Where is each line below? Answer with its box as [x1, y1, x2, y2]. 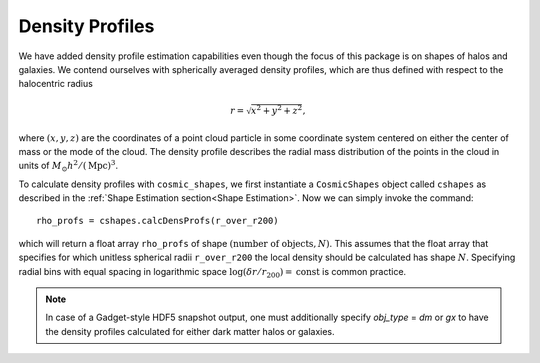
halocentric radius [18, 78, 94, 90]
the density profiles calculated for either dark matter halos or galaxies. [45, 325, 335, 337]
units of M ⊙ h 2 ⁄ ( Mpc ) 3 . [18, 158, 119, 174]
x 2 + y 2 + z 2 [250, 103, 303, 117]
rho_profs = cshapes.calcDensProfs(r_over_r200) [36, 215, 279, 227]
